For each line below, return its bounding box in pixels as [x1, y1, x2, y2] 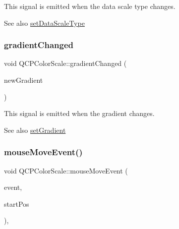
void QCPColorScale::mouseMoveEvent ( [4, 165, 128, 175]
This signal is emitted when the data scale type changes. [4, 1, 176, 11]
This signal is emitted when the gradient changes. [4, 108, 155, 118]
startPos [4, 198, 29, 209]
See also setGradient [4, 124, 66, 135]
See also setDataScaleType [4, 17, 85, 28]
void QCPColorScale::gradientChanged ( [4, 58, 127, 68]
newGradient [4, 75, 43, 85]
